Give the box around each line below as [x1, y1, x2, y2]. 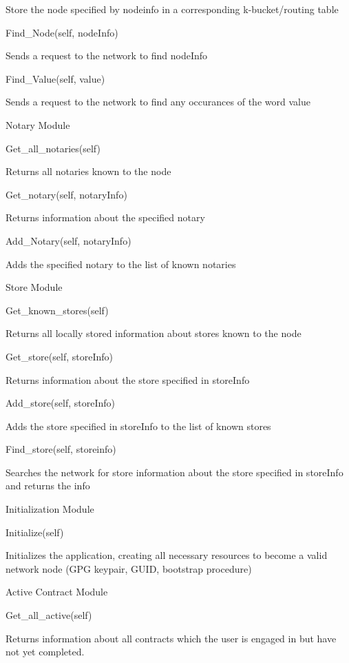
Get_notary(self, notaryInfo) [6, 187, 127, 201]
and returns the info [6, 478, 90, 493]
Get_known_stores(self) [6, 303, 109, 317]
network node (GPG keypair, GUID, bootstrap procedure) [6, 561, 252, 575]
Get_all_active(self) [6, 608, 92, 622]
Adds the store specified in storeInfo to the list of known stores [6, 418, 271, 433]
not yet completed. [6, 644, 85, 659]
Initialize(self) [6, 524, 64, 539]
